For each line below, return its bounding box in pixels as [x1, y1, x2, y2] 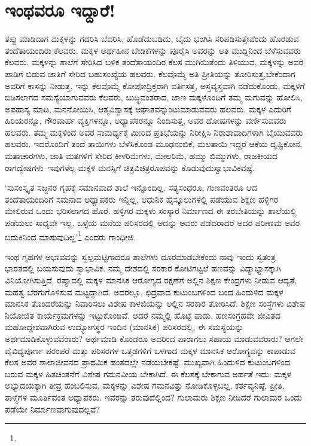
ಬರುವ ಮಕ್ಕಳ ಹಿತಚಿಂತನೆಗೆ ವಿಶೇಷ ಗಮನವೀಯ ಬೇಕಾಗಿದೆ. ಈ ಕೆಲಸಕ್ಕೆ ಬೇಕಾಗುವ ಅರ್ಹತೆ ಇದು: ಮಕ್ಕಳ [5, 367, 292, 380]
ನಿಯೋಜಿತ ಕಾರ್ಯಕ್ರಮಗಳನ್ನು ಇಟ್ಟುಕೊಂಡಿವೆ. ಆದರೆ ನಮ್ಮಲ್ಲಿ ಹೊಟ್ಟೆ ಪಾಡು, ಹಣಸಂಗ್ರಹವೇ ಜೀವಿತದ [5, 308, 281, 321]
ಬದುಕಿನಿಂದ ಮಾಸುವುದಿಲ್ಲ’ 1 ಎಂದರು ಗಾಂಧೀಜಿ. [5, 228, 136, 243]
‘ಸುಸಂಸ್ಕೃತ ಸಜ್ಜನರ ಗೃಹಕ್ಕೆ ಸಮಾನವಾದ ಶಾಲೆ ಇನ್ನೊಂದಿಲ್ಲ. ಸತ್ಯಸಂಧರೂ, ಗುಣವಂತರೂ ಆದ [5, 181, 257, 194]
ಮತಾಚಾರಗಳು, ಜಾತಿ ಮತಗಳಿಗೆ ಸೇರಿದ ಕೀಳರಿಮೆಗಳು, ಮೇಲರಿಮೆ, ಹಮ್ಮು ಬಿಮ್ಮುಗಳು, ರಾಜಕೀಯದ [5, 149, 278, 162]
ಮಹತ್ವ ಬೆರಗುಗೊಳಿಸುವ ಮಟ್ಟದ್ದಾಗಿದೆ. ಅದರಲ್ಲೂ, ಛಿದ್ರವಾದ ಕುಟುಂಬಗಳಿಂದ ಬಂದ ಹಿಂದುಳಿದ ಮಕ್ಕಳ [5, 285, 283, 298]
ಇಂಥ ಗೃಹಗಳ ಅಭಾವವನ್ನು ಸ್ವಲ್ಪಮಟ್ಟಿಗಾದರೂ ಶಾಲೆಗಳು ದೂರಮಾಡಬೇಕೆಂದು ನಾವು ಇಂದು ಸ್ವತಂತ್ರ [5, 250, 276, 262]
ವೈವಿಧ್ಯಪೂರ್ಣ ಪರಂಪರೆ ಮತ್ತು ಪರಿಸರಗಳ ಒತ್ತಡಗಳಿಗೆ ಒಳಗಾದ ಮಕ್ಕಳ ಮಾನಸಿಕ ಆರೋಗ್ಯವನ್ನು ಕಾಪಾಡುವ [5, 344, 295, 356]
